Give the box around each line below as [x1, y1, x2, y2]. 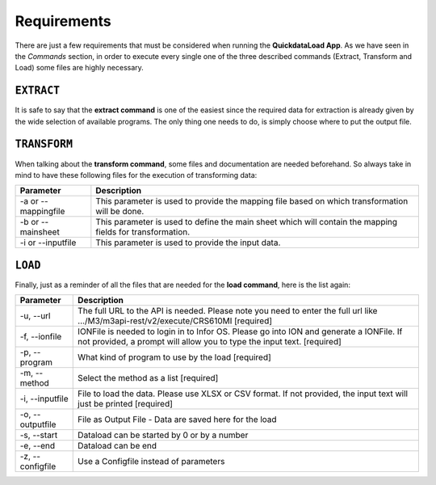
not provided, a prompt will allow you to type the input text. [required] [78, 336, 342, 348]
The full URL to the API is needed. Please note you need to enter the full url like [78, 306, 378, 317]
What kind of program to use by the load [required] [78, 352, 272, 363]
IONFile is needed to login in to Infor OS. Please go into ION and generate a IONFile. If [78, 326, 403, 337]
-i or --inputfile [19, 237, 77, 248]
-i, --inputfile [19, 393, 69, 404]
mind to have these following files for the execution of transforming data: [15, 170, 258, 179]
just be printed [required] [78, 399, 174, 410]
